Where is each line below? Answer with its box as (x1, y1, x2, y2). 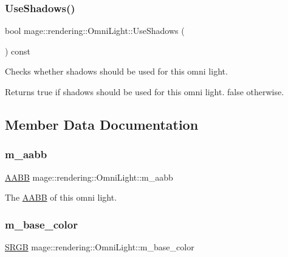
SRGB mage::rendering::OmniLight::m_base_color (5, 241, 194, 253)
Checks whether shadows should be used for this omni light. (5, 65, 228, 78)
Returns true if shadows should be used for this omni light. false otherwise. (5, 85, 284, 98)
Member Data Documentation (5, 115, 199, 133)
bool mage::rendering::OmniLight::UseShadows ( (5, 24, 185, 37)
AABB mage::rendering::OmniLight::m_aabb (5, 170, 173, 183)
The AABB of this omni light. (5, 191, 117, 204)
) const (5, 44, 31, 57)
